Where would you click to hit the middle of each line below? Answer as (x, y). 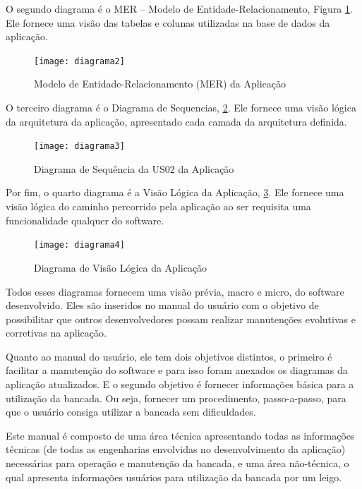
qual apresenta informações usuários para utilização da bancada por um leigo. (174, 477)
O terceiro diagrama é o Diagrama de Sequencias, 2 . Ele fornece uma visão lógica (181, 108)
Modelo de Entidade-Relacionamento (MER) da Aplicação (160, 84)
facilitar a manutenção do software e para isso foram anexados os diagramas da (177, 370)
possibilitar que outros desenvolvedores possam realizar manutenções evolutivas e (181, 319)
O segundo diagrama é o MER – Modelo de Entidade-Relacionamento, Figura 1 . (179, 8)
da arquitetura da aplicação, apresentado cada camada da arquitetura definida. (176, 121)
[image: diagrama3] (79, 146)
